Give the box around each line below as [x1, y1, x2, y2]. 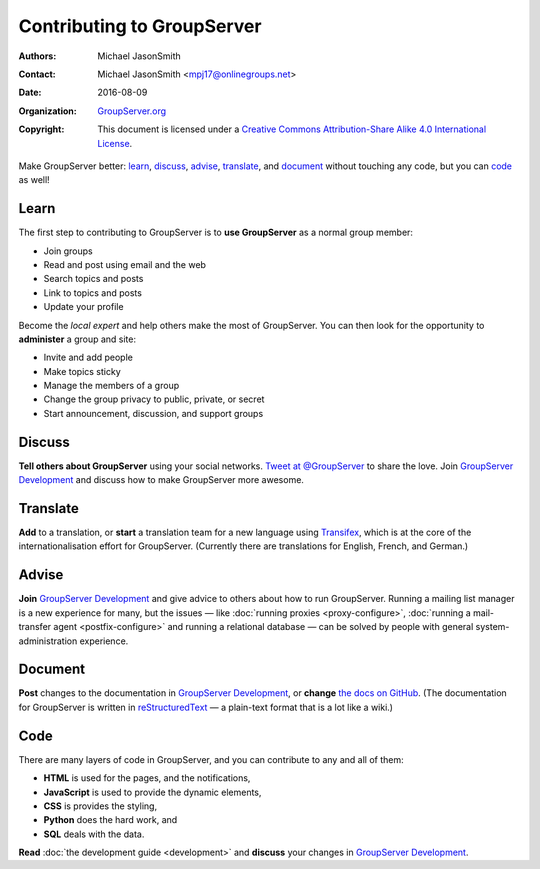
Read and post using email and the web [43, 258, 207, 270]
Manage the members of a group [43, 380, 180, 392]
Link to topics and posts [43, 286, 142, 299]
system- [475, 621, 510, 633]
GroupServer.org [97, 105, 167, 117]
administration [18, 635, 78, 647]
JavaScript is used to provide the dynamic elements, [43, 786, 262, 798]
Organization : [18, 105, 77, 117]
